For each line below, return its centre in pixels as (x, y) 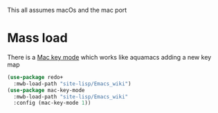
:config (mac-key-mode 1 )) (52, 103)
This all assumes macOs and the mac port (67, 10)
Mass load (37, 38)
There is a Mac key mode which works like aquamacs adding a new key (109, 57)
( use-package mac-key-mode (46, 90)
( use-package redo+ (35, 77)
